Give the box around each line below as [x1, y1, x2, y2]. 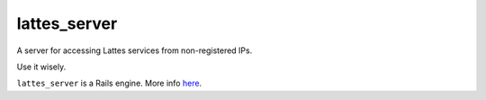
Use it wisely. [16, 61, 67, 72]
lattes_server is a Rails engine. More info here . [16, 77, 202, 89]
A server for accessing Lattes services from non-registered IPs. [16, 45, 253, 56]
